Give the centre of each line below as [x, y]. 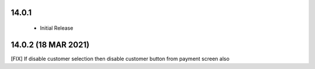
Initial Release [57, 28]
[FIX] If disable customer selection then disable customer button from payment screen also [120, 58]
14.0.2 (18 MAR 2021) [50, 45]
